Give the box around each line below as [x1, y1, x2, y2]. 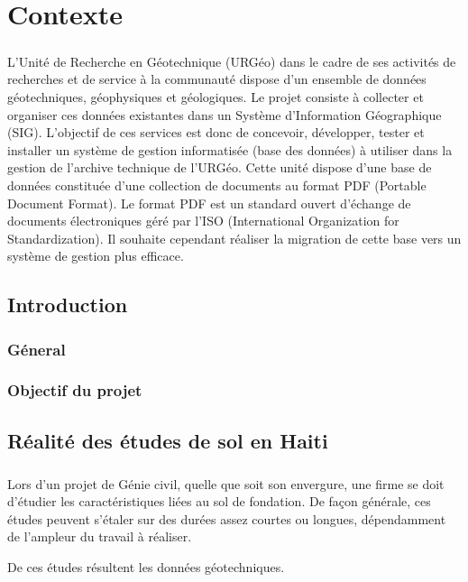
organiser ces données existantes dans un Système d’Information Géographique [7, 105, 442, 124]
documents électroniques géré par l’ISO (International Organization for [7, 211, 399, 230]
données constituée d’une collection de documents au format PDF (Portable [7, 175, 427, 194]
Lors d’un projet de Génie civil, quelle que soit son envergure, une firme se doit [7, 474, 445, 493]
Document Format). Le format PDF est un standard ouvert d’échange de [7, 193, 411, 212]
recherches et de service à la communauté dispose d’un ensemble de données [7, 69, 427, 88]
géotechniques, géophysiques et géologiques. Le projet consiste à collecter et [7, 87, 424, 106]
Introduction [7, 291, 128, 319]
